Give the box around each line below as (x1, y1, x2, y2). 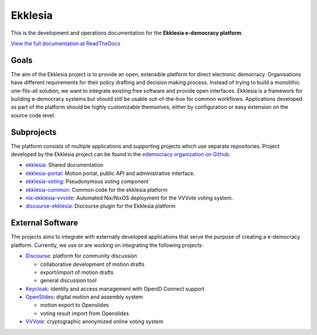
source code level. (11, 111, 56, 119)
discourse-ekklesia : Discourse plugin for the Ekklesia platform (25, 202, 176, 209)
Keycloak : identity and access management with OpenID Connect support (25, 285, 205, 292)
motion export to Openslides (40, 302, 109, 309)
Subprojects (11, 127, 57, 137)
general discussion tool (40, 277, 97, 284)
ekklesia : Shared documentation (25, 161, 104, 168)
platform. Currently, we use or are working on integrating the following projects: (11, 241, 204, 249)
